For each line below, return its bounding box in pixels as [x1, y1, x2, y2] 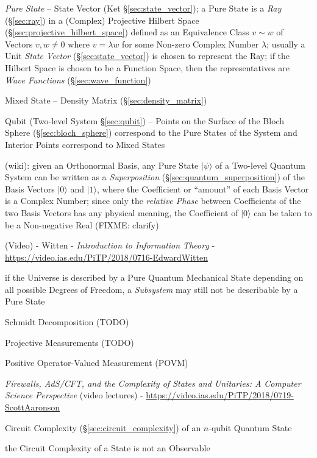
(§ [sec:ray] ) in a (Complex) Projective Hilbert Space [5, 13, 199, 26]
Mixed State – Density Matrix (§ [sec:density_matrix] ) [5, 94, 207, 107]
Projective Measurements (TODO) [5, 336, 134, 348]
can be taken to [254, 206, 312, 219]
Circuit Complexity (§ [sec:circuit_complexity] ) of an [5, 421, 201, 434]
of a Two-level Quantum [215, 158, 305, 171]
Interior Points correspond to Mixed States [5, 138, 165, 150]
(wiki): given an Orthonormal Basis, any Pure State [5, 158, 199, 171]
